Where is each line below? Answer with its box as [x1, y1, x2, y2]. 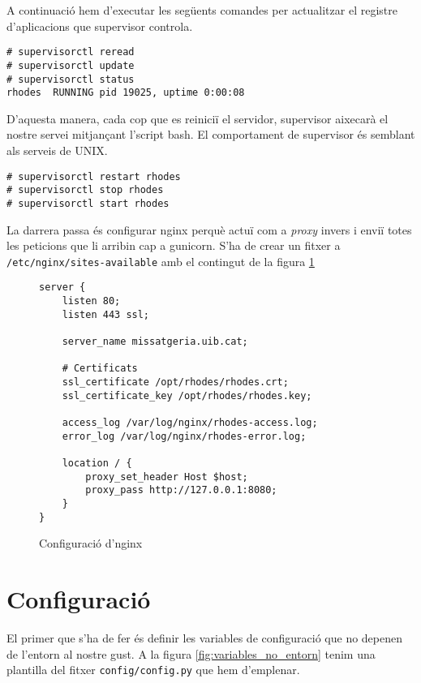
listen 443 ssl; [62, 308, 150, 320]
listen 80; [62, 295, 121, 307]
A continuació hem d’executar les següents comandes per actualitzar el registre [6, 2, 397, 18]
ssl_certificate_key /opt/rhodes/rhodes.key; [62, 389, 312, 402]
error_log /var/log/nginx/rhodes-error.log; [62, 430, 307, 442]
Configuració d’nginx [39, 535, 143, 552]
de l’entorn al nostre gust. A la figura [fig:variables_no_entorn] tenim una [6, 645, 376, 662]
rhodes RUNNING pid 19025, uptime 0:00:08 [6, 87, 245, 99]
